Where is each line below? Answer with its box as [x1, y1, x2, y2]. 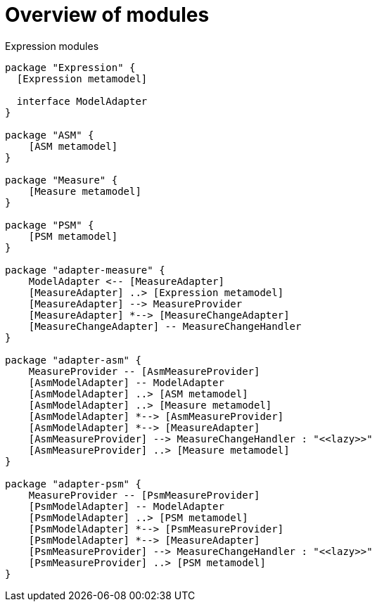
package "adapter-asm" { [5, 354, 141, 366]
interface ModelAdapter [16, 95, 148, 107]
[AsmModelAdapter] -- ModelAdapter [28, 376, 224, 388]
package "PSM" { [5, 219, 94, 231]
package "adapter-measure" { [5, 264, 165, 276]
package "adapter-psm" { [5, 478, 141, 490]
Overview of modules [5, 3, 210, 27]
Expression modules [5, 39, 99, 52]
